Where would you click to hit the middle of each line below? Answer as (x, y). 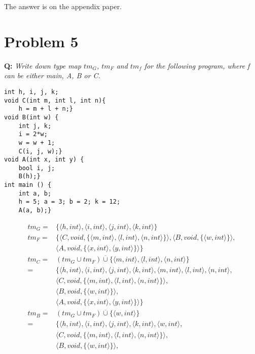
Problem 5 (41, 41)
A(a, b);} (35, 211)
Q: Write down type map (43, 65)
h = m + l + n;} (46, 109)
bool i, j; (37, 168)
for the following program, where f (197, 65)
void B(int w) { (31, 117)
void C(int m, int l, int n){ (55, 100)
